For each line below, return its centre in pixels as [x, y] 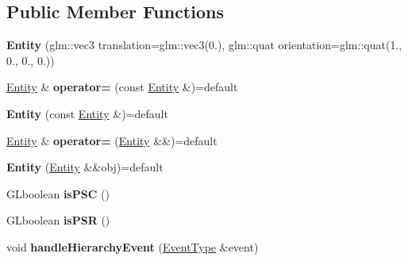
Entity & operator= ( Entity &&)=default [112, 140]
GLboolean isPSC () [58, 193]
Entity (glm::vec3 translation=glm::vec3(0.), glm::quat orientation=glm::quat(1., [204, 45]
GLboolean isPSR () [58, 220]
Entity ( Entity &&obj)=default [85, 167]
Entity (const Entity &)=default [87, 113]
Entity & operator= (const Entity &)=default [122, 87]
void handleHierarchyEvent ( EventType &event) [133, 246]
